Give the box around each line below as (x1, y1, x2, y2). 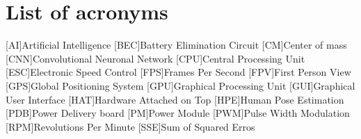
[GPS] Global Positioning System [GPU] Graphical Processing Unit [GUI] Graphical (6, 78, 355, 92)
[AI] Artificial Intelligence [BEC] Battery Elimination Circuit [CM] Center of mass (6, 38, 347, 52)
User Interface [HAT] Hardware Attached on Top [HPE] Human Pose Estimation (6, 92, 344, 106)
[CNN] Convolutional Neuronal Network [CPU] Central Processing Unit (6, 51, 305, 65)
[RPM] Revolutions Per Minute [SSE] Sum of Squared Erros (6, 119, 255, 133)
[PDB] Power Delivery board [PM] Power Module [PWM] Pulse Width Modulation (6, 106, 350, 120)
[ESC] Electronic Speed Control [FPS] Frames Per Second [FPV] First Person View (6, 65, 351, 79)
